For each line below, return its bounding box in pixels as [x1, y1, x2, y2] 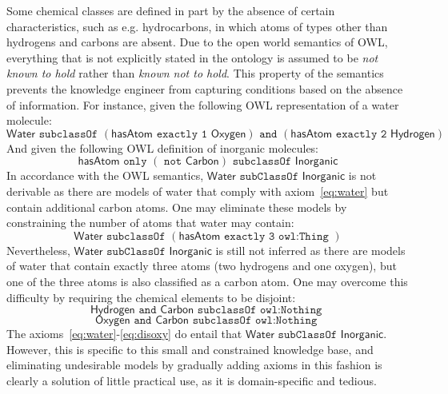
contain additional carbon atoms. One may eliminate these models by [6, 198, 347, 215]
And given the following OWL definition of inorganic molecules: [6, 139, 319, 156]
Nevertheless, [6, 241, 70, 258]
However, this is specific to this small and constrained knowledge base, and [6, 340, 374, 357]
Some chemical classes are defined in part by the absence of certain [6, 2, 335, 18]
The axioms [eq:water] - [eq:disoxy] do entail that [6, 325, 242, 342]
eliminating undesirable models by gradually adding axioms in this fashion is [6, 356, 382, 373]
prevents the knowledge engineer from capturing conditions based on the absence [6, 80, 403, 97]
